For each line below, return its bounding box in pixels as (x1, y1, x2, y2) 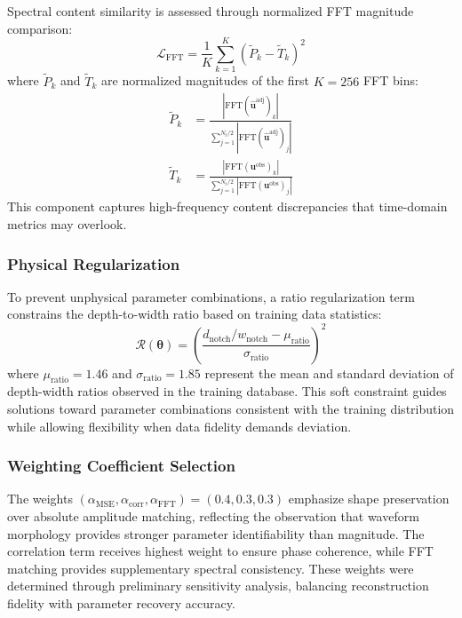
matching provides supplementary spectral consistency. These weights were (7, 559, 414, 577)
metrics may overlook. (7, 215, 127, 234)
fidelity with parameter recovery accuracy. (7, 593, 235, 612)
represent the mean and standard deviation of (204, 363, 454, 382)
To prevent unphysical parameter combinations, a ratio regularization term (7, 287, 415, 305)
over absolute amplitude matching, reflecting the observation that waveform (7, 506, 419, 525)
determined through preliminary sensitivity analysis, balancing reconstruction (7, 576, 429, 595)
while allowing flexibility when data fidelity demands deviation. (7, 416, 352, 435)
